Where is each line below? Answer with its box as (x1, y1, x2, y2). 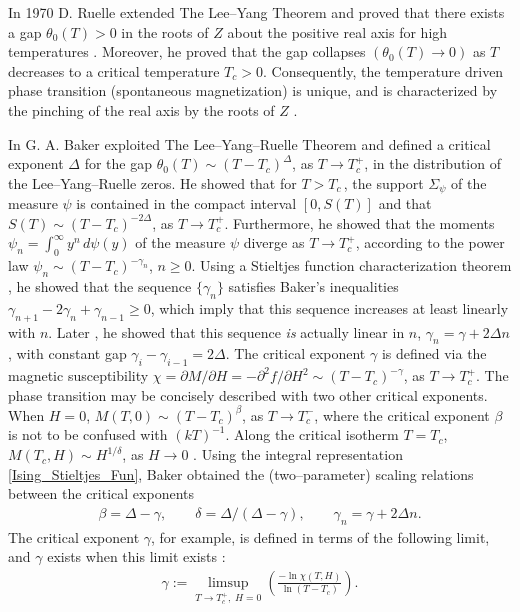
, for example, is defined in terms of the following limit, (151, 526, 490, 547)
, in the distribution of (364, 153, 501, 174)
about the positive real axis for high (227, 21, 448, 42)
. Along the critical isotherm (225, 424, 399, 445)
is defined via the (381, 343, 487, 364)
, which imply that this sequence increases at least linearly (150, 297, 509, 318)
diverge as (243, 232, 305, 253)
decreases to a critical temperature (8, 60, 220, 81)
